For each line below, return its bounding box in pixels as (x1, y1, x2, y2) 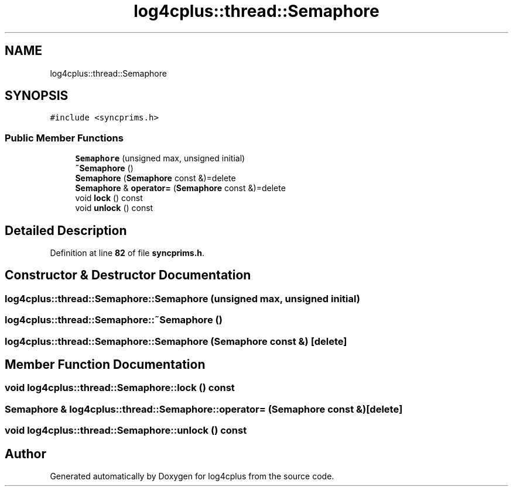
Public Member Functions (5, 132, 124, 144)
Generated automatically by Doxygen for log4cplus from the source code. (50, 471, 334, 482)
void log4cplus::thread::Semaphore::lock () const (5, 382, 235, 394)
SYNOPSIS (5, 88, 69, 103)
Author (5, 446, 46, 461)
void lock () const (75, 193, 143, 203)
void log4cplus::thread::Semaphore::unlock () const (5, 424, 247, 437)
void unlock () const (75, 203, 153, 213)
